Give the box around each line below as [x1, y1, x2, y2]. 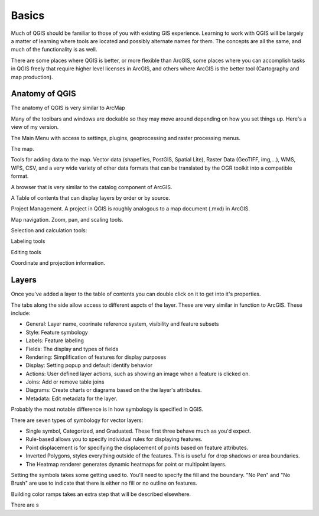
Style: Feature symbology [25, 329, 88, 336]
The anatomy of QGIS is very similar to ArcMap [11, 104, 125, 112]
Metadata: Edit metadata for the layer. [25, 395, 118, 402]
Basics [11, 9, 45, 22]
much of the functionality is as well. [11, 46, 97, 53]
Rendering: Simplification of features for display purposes [25, 353, 167, 361]
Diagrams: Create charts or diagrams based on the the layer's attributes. [25, 387, 202, 394]
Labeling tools [11, 238, 45, 245]
